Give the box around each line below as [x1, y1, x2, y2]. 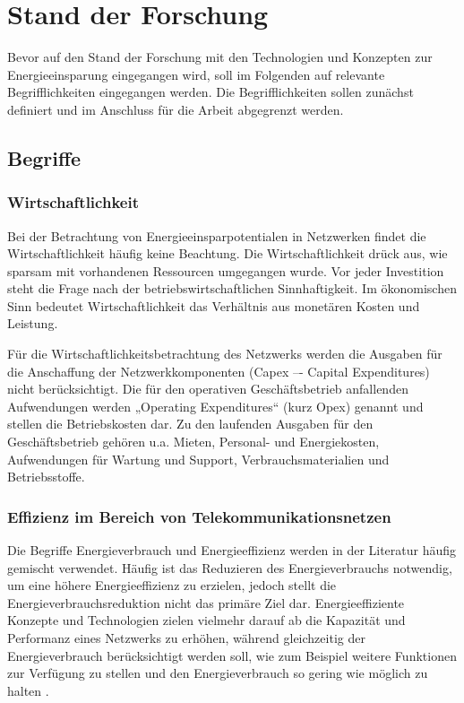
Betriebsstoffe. [7, 467, 85, 486]
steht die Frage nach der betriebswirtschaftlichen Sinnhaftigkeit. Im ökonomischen [7, 279, 457, 298]
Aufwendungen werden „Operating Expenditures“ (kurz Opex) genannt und [7, 396, 424, 415]
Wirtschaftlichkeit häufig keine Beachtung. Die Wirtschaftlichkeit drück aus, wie [7, 244, 448, 263]
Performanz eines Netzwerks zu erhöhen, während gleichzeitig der [7, 629, 365, 647]
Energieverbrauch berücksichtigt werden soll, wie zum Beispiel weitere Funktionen [7, 646, 457, 664]
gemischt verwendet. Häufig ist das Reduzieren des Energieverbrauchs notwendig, [7, 558, 452, 577]
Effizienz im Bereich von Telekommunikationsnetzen [7, 505, 391, 527]
